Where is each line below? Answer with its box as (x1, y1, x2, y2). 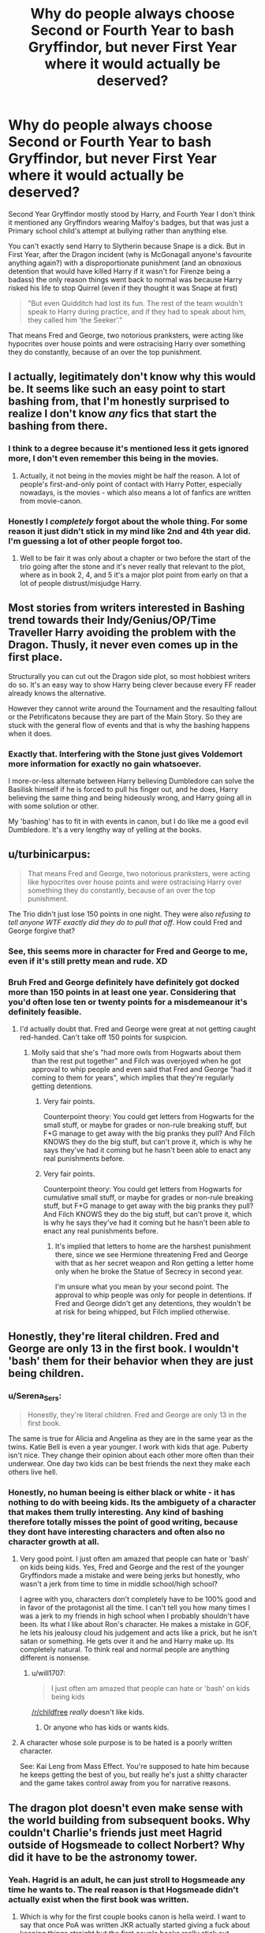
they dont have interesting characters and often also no (8, 1526, 226, 1537)
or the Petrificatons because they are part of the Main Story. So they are (8, 711, 243, 722)
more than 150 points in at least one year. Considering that (8, 987, 237, 998)
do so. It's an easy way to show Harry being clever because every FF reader (8, 680, 256, 689)
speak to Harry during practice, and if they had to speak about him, (27, 307, 247, 316)
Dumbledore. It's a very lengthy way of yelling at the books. (8, 825, 202, 834)
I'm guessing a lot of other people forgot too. (8, 535, 183, 547)
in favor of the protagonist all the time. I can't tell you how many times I (19, 1603, 251, 1613)
